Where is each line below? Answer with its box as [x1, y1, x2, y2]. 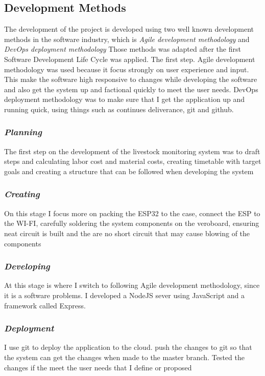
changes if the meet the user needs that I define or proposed [4, 362, 192, 372]
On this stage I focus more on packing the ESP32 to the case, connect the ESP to [4, 207, 260, 218]
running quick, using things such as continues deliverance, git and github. [4, 103, 234, 114]
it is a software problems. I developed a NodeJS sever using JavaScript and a [4, 289, 245, 300]
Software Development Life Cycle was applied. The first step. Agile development [4, 53, 255, 64]
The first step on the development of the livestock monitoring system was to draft [4, 145, 260, 156]
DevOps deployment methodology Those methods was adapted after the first [4, 44, 241, 54]
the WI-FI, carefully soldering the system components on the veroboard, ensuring [4, 218, 259, 228]
